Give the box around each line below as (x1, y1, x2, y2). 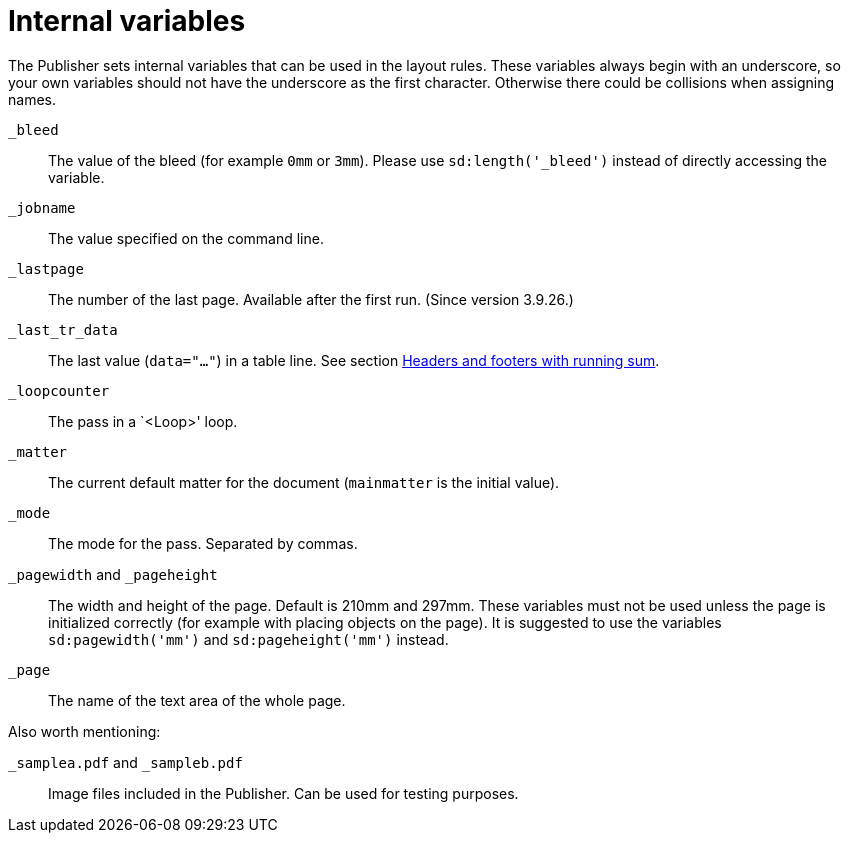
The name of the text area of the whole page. (48, 691, 346, 709)
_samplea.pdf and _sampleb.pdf (8, 753, 243, 771)
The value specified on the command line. (48, 229, 324, 247)
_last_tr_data (8, 321, 118, 338)
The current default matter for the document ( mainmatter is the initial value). (48, 473, 560, 491)
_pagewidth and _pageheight (8, 565, 218, 583)
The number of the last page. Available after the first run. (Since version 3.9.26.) (48, 290, 574, 308)
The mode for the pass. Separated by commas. (48, 534, 358, 552)
